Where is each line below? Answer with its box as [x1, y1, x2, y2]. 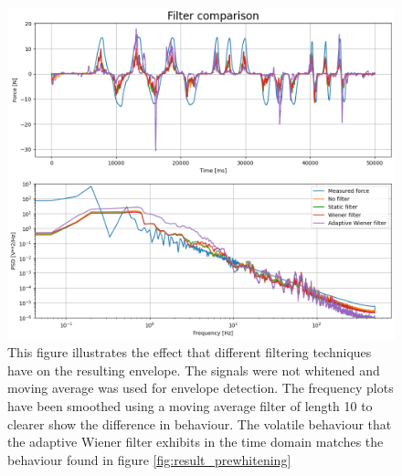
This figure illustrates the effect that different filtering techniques [7, 343, 372, 362]
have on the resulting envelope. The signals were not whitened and [7, 360, 380, 379]
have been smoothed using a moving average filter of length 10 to [7, 397, 373, 416]
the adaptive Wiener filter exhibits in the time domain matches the [7, 432, 384, 451]
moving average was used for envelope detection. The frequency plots [7, 378, 394, 397]
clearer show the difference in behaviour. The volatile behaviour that [7, 414, 392, 433]
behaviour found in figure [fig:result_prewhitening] [7, 450, 291, 469]
